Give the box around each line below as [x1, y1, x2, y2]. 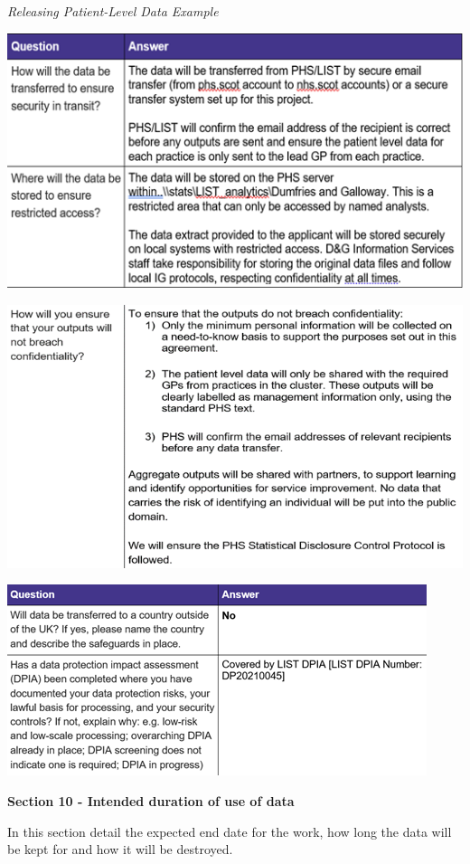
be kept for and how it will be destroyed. [7, 840, 233, 859]
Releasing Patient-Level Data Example [7, 2, 219, 20]
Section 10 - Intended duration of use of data [7, 792, 295, 811]
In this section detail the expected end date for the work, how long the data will [7, 821, 452, 840]
